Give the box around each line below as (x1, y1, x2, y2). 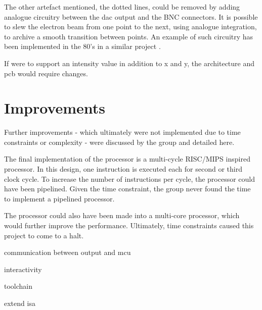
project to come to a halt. (4, 230, 84, 240)
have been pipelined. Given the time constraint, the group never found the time (4, 183, 251, 194)
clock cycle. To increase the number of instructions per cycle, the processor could (4, 173, 255, 184)
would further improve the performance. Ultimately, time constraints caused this (4, 220, 254, 231)
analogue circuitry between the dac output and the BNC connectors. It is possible (4, 11, 258, 22)
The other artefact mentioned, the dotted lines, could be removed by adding (4, 2, 240, 12)
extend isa (4, 298, 35, 308)
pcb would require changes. (4, 68, 88, 78)
